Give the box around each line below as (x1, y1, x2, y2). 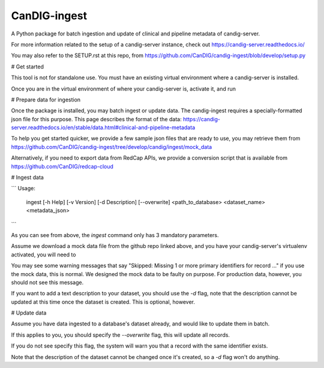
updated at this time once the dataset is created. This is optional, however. (11, 298, 195, 306)
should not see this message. (11, 279, 84, 286)
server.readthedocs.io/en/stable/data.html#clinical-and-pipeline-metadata (11, 124, 195, 131)
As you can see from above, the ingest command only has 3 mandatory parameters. (11, 231, 219, 238)
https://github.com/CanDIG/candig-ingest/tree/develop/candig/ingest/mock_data (11, 143, 212, 150)
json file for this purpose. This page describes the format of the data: (11, 115, 182, 122)
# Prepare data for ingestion (11, 96, 81, 103)
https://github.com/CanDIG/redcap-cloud (11, 163, 114, 170)
